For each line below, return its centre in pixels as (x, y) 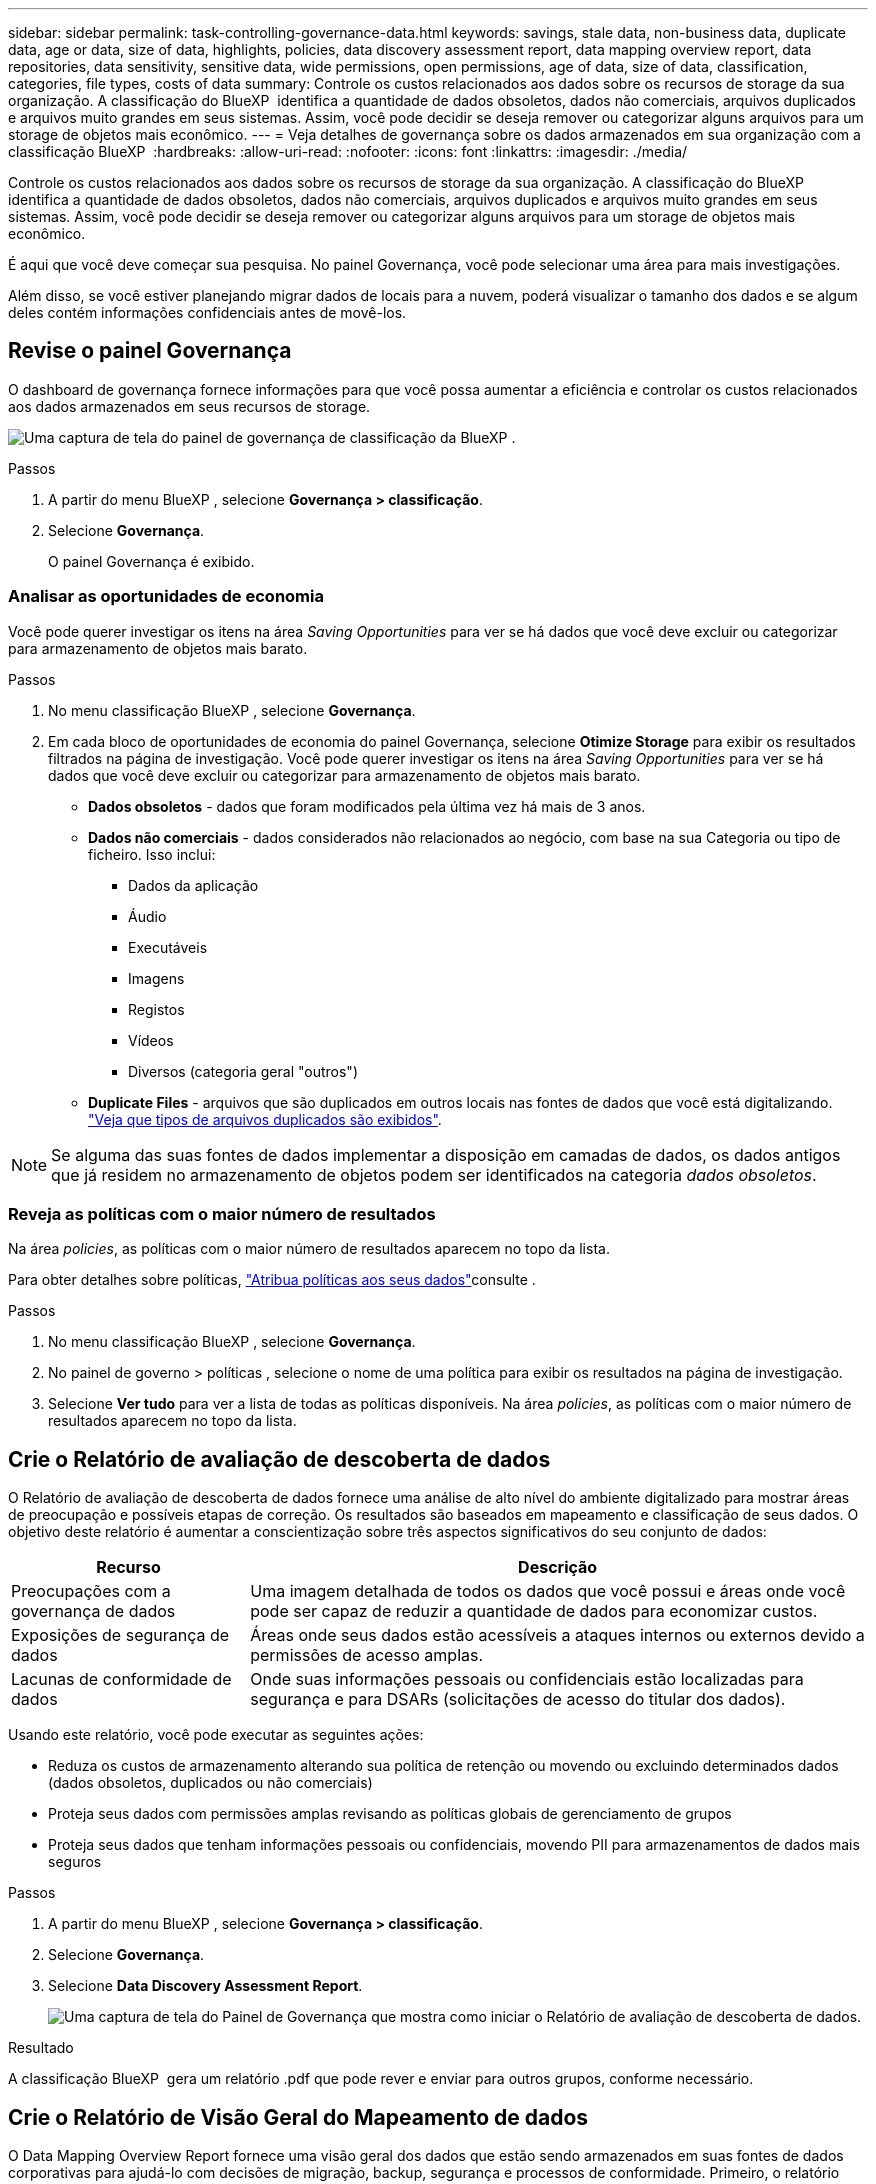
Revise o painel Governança (150, 351)
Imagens (156, 978)
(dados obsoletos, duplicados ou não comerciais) (210, 1783)
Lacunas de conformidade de (121, 1679)
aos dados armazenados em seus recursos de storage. (189, 406)
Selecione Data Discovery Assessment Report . (205, 1986)
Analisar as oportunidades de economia (166, 596)
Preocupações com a (91, 1591)
